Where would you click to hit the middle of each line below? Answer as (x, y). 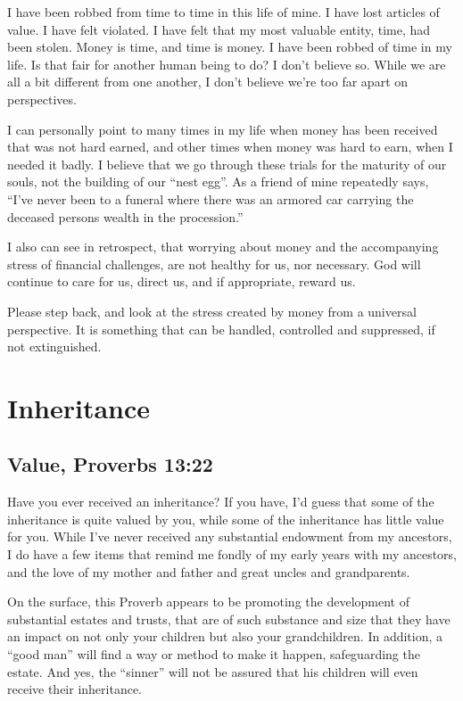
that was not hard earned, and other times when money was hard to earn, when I (230, 147)
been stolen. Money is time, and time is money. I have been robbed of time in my (230, 47)
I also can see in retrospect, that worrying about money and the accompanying (223, 247)
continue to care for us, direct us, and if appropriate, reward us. (182, 281)
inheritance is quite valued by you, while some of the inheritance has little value (226, 519)
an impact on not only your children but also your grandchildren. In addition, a (225, 636)
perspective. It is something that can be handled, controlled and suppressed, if (221, 329)
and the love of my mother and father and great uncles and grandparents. (209, 571)
